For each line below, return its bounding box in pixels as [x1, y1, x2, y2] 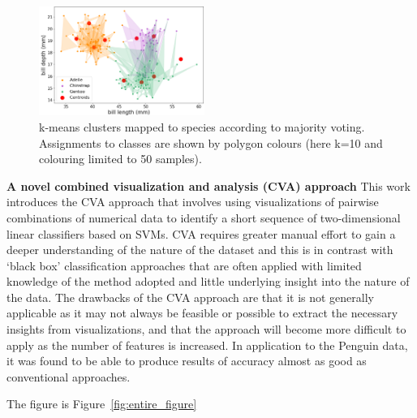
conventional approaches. [6, 368, 131, 385]
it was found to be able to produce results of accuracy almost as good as [6, 352, 367, 369]
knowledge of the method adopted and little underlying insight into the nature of [6, 273, 410, 290]
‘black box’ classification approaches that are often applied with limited [6, 256, 362, 274]
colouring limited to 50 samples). [39, 150, 202, 167]
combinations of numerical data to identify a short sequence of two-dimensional [6, 209, 401, 226]
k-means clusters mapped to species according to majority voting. [39, 118, 365, 135]
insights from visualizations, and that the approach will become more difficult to [6, 321, 406, 338]
